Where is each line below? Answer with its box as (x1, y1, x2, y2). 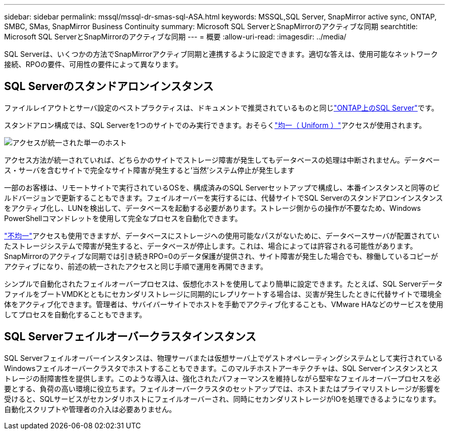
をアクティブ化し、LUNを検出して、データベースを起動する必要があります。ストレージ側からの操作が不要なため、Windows (4, 203, 421, 212)
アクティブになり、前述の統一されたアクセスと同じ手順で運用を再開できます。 (4, 262, 268, 271)
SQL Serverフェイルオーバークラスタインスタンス (4, 330, 256, 343)
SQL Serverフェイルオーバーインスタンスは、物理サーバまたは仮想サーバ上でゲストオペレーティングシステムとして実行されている (4, 353, 443, 362)
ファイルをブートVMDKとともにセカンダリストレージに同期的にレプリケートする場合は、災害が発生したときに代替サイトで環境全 (4, 289, 442, 298)
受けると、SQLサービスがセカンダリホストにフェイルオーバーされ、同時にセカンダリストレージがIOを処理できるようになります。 (4, 394, 441, 403)
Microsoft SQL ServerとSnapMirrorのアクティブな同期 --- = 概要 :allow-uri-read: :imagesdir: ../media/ (4, 32, 346, 41)
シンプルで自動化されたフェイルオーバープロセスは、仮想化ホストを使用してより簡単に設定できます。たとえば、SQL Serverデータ (4, 279, 443, 288)
